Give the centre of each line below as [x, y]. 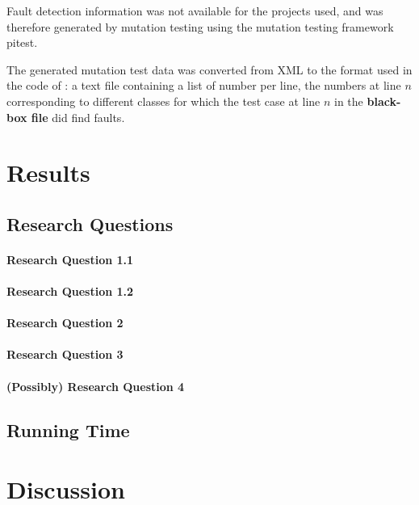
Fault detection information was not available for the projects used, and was [195, 11]
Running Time [68, 429]
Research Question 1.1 [70, 259]
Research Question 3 [65, 354]
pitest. [22, 42]
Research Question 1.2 [70, 291]
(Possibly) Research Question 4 [96, 386]
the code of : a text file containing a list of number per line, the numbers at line [204, 85]
